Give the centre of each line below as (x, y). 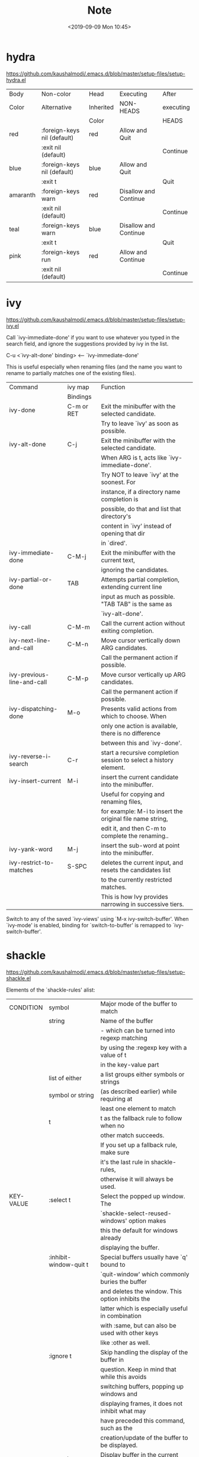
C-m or (78, 406)
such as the (117, 1428)
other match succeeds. (132, 1135)
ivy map (78, 387)
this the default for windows (139, 1230)
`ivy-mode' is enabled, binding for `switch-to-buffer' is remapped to (89, 925)
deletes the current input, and (142, 863)
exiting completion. (127, 631)
